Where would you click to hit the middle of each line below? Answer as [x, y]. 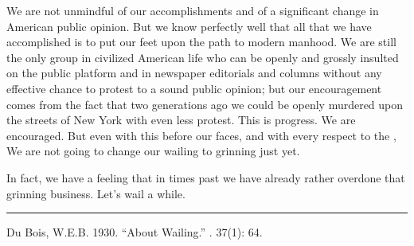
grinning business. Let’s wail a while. [96, 193]
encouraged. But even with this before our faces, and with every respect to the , [201, 135]
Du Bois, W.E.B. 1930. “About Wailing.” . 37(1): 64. [135, 232]
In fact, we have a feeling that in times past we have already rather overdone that [206, 177]
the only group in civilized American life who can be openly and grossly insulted [203, 57]
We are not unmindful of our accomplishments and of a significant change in [193, 10]
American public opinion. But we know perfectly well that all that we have [189, 26]
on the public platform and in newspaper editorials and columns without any [194, 73]
